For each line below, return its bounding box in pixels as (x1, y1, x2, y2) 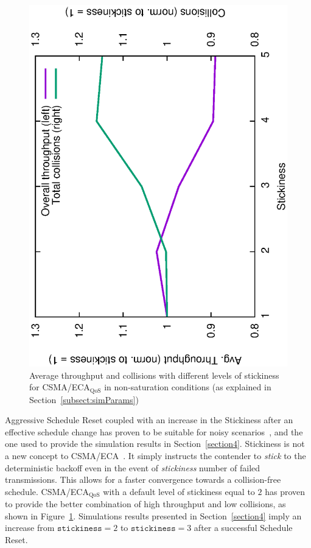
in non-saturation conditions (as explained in (104, 381, 271, 393)
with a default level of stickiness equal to (103, 485, 255, 497)
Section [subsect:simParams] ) (29, 393, 139, 406)
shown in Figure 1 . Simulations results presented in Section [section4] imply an (5, 509, 302, 522)
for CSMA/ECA (29, 381, 90, 393)
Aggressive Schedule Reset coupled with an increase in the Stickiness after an (5, 413, 293, 426)
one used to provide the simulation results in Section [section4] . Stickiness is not (5, 437, 305, 450)
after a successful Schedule (194, 521, 293, 534)
